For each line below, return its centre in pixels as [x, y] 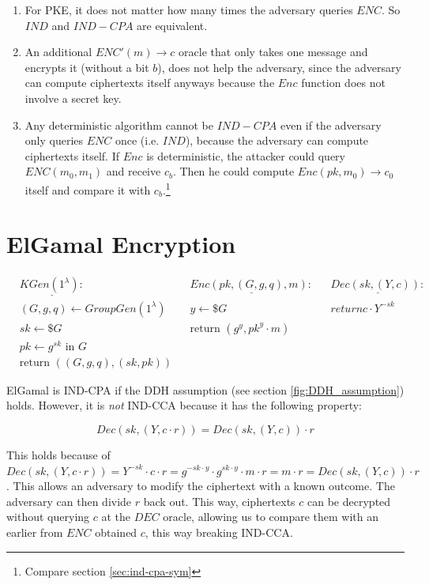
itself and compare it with [88, 189]
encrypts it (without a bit [87, 67]
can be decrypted [349, 501]
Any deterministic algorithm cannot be [119, 125]
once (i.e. [137, 140]
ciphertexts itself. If [72, 155]
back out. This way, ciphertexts [219, 501]
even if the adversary [331, 125]
